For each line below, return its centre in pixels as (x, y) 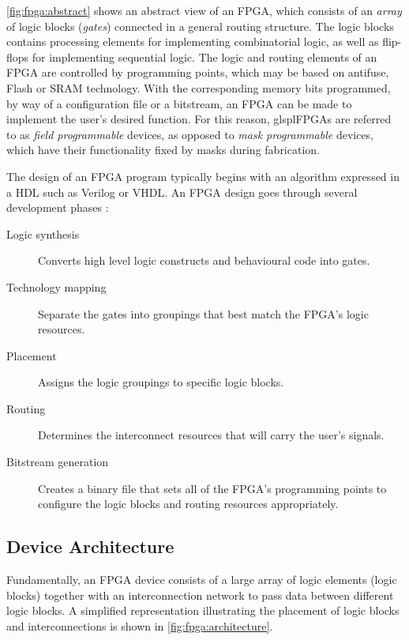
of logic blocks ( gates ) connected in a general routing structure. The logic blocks (200, 26)
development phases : (58, 207)
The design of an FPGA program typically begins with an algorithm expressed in (203, 176)
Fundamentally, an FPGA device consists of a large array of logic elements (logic (202, 580)
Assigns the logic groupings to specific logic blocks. (161, 382)
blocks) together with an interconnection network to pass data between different (200, 595)
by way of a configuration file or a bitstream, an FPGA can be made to (179, 103)
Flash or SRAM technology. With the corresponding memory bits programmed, (199, 87)
